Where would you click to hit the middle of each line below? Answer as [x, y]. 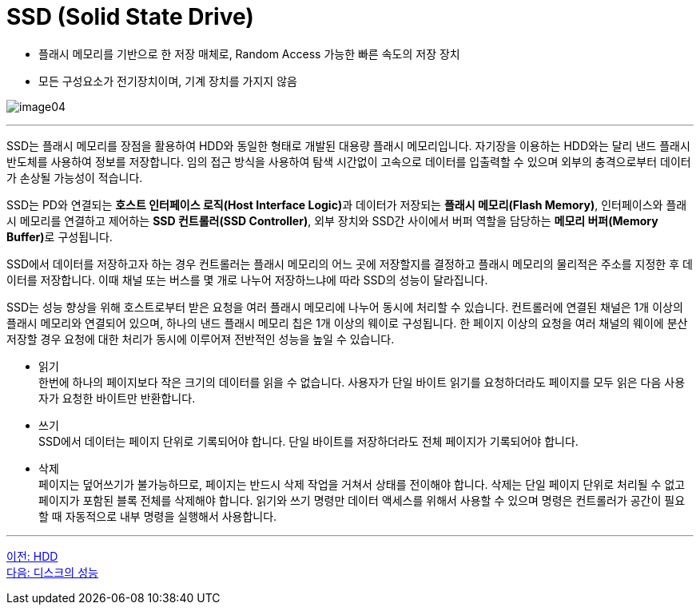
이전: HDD [32, 556]
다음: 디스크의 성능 [52, 572]
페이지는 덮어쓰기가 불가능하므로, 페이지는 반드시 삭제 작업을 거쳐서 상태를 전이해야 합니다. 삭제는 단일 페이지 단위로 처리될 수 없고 [362, 484]
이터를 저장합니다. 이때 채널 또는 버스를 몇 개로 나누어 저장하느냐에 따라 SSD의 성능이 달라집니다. [247, 280]
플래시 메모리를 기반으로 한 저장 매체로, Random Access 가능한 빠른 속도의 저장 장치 [249, 54]
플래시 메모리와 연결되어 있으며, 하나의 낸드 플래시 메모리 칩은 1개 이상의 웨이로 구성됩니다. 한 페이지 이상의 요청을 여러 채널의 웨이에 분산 [347, 323]
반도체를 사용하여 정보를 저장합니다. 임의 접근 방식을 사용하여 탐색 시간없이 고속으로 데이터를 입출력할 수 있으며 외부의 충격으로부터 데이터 [349, 161]
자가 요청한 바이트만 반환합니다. [117, 398]
